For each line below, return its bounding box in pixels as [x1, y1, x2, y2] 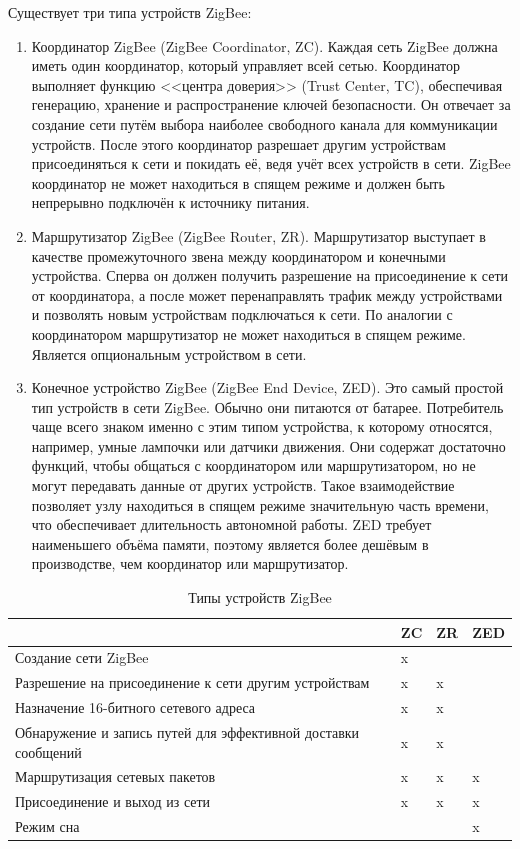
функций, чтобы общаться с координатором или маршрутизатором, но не [31, 455, 476, 476]
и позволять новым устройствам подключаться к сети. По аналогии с [31, 304, 453, 325]
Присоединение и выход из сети [15, 791, 211, 812]
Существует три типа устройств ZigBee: [8, 2, 252, 22]
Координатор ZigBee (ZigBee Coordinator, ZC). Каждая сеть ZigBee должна [31, 35, 498, 56]
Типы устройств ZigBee [188, 587, 332, 608]
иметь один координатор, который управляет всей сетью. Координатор [31, 55, 460, 76]
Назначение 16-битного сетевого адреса [15, 697, 256, 718]
